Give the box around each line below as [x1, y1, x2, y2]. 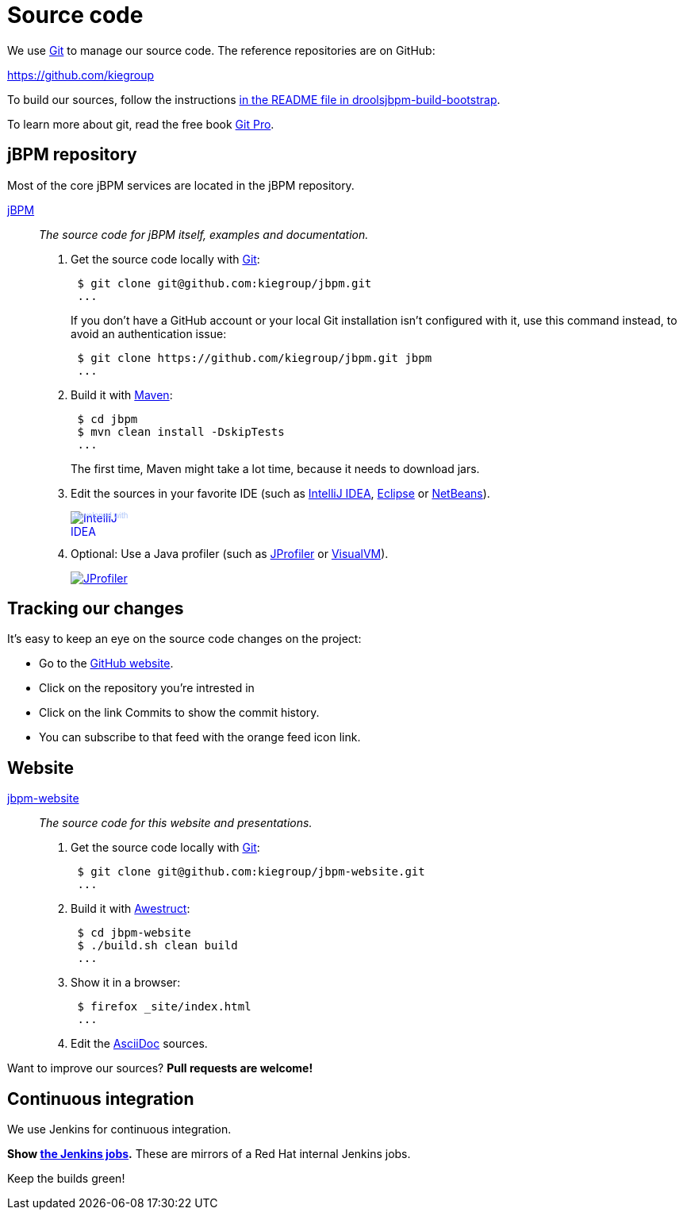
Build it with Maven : [71, 387, 173, 402]
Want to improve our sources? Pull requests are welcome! [7, 1061, 313, 1076]
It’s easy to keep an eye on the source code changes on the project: [7, 632, 362, 646]
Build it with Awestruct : [71, 902, 190, 916]
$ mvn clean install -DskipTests [77, 425, 285, 438]
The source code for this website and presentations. [39, 816, 313, 830]
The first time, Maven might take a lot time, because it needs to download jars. [71, 461, 480, 475]
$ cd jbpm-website [77, 926, 191, 940]
